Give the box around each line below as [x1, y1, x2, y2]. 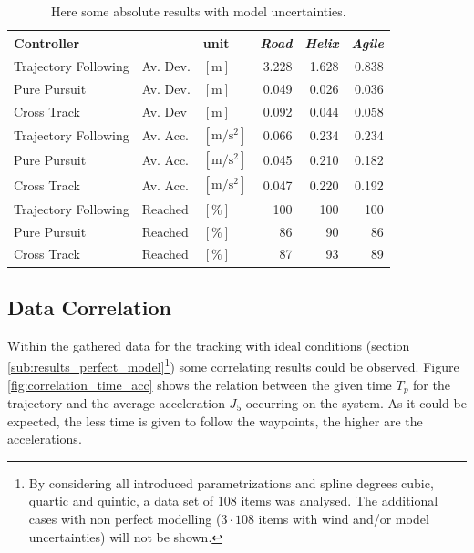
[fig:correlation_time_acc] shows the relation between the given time [7, 374, 392, 394]
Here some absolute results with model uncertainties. [51, 2, 346, 20]
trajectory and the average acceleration [7, 394, 225, 412]
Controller [14, 33, 80, 52]
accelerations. [7, 429, 82, 448]
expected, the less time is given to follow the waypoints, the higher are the [7, 411, 423, 430]
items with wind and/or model [258, 508, 429, 527]
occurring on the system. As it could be [245, 394, 467, 412]
